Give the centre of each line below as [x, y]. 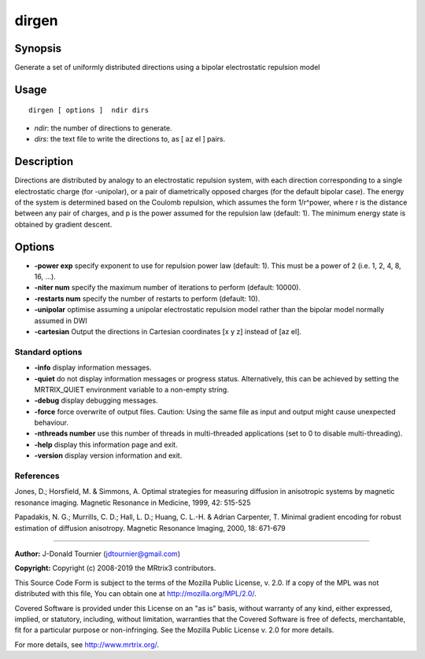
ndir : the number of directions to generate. [103, 128]
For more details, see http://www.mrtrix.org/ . [87, 644]
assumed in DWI [61, 320]
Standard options [48, 352]
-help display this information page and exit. [106, 444]
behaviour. [52, 423]
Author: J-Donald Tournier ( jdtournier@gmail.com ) [98, 554]
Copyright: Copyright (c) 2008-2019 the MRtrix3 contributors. [115, 568]
